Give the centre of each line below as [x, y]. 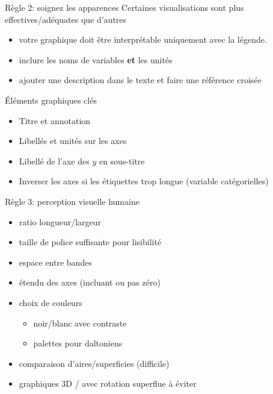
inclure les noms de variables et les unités [96, 59]
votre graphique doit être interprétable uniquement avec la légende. [143, 39]
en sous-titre [122, 161]
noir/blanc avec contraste [80, 323]
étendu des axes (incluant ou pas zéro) [90, 282]
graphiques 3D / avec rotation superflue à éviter [108, 383]
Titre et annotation [55, 120]
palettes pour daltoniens [78, 343]
